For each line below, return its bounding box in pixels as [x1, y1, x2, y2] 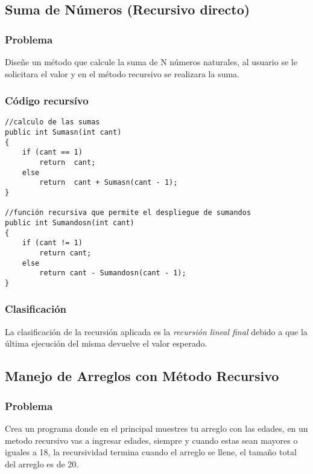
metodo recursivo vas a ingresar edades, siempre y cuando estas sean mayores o [5, 434, 298, 446]
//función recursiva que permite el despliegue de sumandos [5, 208, 251, 217]
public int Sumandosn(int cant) [5, 218, 134, 227]
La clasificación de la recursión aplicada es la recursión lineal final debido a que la [5, 325, 308, 338]
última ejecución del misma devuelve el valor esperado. [5, 337, 207, 350]
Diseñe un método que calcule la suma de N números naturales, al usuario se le [5, 56, 297, 68]
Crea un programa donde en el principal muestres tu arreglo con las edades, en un [5, 421, 308, 434]
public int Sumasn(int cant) [5, 128, 122, 137]
